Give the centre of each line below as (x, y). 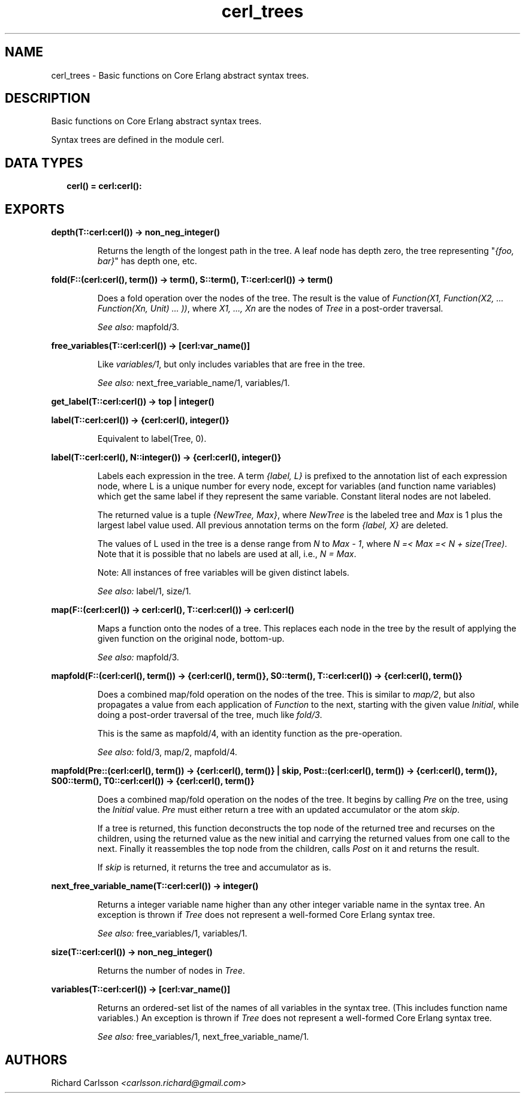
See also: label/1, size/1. (144, 591)
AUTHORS (36, 1060)
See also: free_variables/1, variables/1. (172, 934)
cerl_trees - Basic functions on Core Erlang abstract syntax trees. (180, 75)
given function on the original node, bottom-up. (191, 639)
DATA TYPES (44, 163)
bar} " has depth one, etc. (147, 261)
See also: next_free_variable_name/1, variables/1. (194, 383)
